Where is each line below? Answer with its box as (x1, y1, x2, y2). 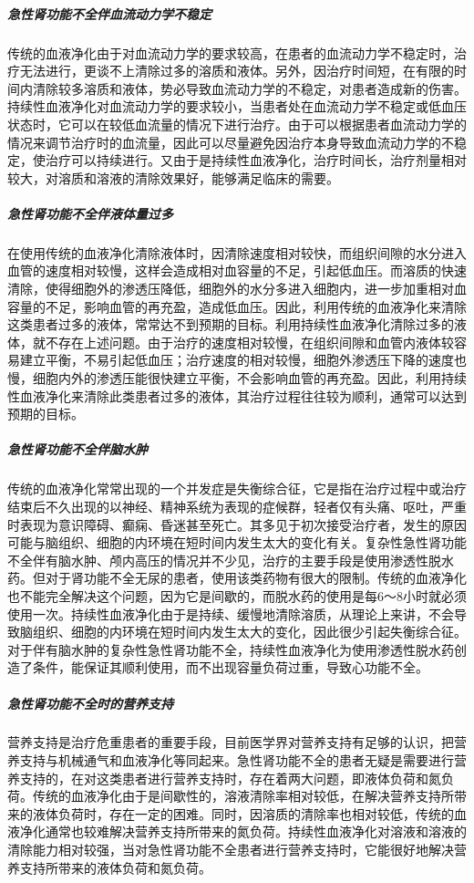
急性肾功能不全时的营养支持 (7, 693, 173, 712)
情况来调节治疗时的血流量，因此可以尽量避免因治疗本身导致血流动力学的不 (7, 132, 454, 151)
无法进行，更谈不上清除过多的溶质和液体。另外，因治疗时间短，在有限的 (19, 61, 454, 80)
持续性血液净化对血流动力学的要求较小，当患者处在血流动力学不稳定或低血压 (7, 97, 467, 116)
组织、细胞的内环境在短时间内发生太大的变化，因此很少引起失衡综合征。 (32, 622, 467, 641)
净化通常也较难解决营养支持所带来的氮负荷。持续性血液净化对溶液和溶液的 (19, 822, 467, 841)
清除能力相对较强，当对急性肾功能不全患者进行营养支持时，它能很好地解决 (7, 840, 454, 859)
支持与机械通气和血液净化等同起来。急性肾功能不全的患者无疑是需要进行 (19, 751, 454, 770)
